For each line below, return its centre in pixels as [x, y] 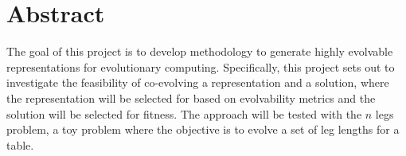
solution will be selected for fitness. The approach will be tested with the [184, 113]
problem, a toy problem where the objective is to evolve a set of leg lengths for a [203, 129]
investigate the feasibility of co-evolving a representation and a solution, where [198, 82]
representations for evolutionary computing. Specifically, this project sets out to [201, 66]
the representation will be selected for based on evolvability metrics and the [191, 97]
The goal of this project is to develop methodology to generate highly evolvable [200, 51]
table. [20, 144]
